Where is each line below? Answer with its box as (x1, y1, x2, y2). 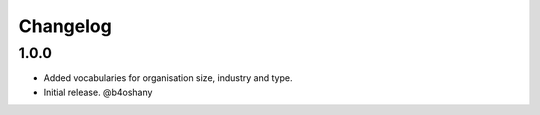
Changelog (18, 15, 112, 37)
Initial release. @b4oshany (43, 86, 153, 98)
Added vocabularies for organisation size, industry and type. (43, 72, 293, 84)
